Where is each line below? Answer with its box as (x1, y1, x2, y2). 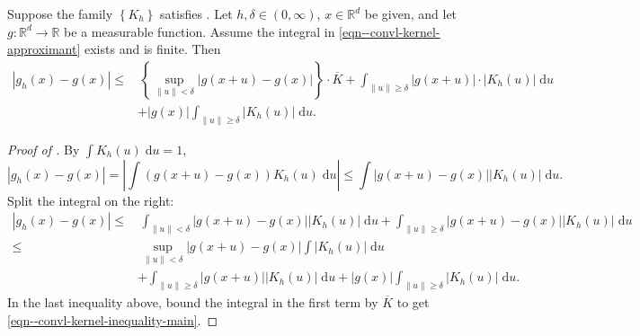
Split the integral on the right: (7, 190, 174, 209)
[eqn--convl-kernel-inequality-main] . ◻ (7, 310, 218, 329)
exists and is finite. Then (84, 40, 221, 58)
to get (396, 293, 430, 312)
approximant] (7, 40, 81, 58)
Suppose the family (7, 4, 113, 22)
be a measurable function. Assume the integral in (64, 22, 335, 40)
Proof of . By (7, 139, 80, 158)
